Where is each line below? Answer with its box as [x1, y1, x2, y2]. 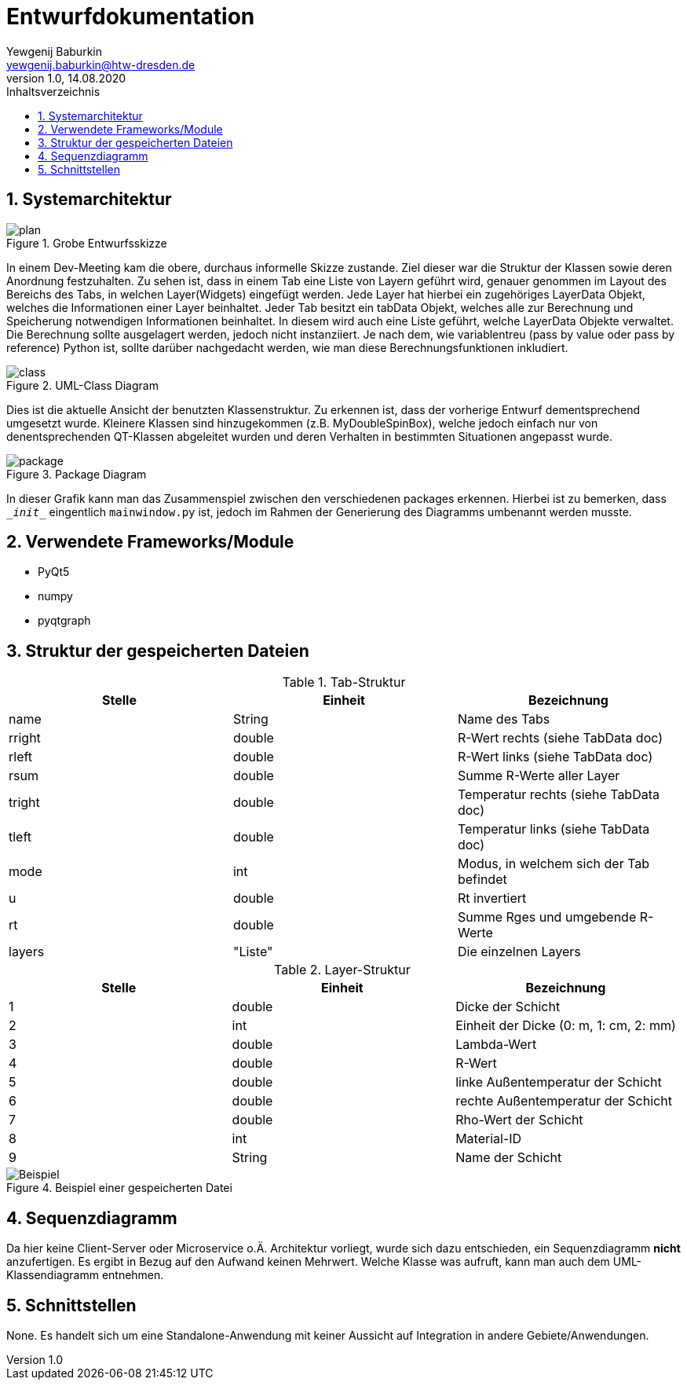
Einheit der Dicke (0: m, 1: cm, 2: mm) [455, 1017, 676, 1034]
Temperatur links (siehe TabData [457, 821, 650, 838]
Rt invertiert [457, 890, 527, 907]
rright [9, 730, 41, 746]
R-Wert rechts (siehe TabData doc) [457, 730, 663, 746]
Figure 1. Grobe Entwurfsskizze [6, 236, 167, 250]
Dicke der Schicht [455, 999, 561, 1015]
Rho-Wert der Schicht [455, 1112, 583, 1128]
